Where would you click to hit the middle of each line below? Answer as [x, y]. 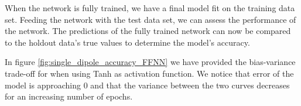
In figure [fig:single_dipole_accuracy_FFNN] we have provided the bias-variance [150, 62]
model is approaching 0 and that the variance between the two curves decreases [147, 85]
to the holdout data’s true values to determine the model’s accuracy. [127, 42]
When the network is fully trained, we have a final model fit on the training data [150, 8]
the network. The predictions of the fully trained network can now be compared [148, 31]
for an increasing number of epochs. [69, 96]
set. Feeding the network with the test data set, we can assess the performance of [150, 19]
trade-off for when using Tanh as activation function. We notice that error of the [149, 73]
